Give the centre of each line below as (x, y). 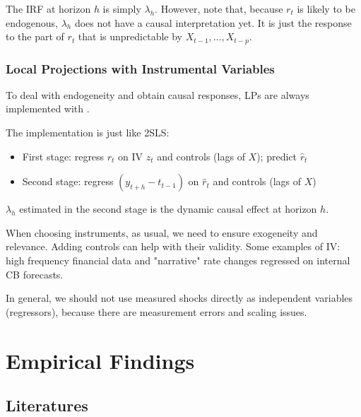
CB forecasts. (35, 274)
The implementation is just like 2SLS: (88, 133)
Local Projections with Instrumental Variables (140, 68)
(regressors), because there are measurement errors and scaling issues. (156, 311)
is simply (122, 8)
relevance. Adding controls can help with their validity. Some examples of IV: (173, 246)
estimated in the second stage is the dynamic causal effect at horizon (168, 209)
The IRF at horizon (48, 8)
